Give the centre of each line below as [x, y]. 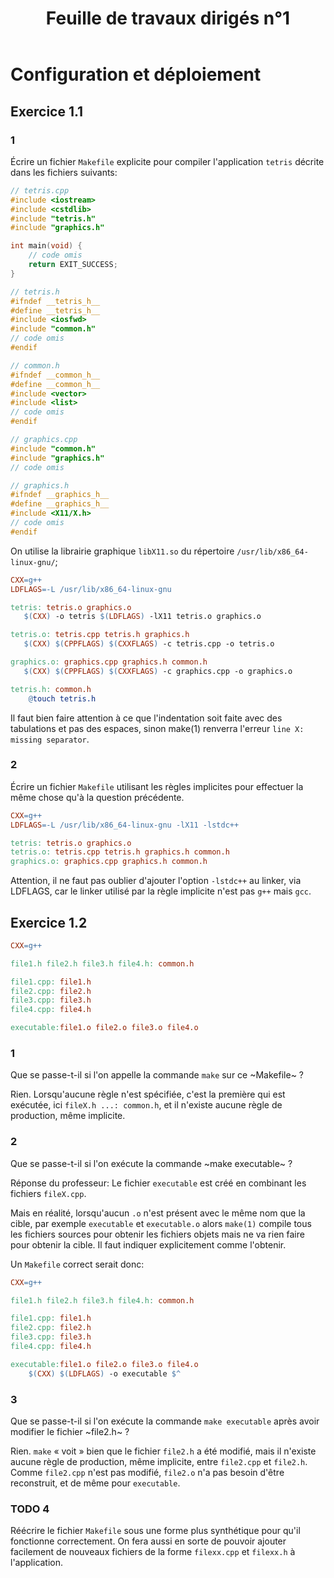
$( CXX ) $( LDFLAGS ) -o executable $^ [105, 1373]
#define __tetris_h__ [55, 310]
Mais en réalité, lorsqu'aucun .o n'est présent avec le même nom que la [158, 1213]
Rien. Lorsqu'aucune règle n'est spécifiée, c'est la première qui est [148, 1094]
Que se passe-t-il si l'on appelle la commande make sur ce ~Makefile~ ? [157, 1075]
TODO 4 [30, 1509]
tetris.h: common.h [51, 689]
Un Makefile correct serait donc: [77, 1264]
